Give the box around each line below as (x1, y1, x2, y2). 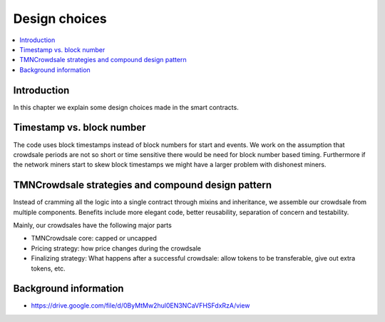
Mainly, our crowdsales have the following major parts (13, 221, 173, 229)
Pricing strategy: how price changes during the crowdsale (31, 243, 201, 253)
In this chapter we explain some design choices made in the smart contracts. (13, 103, 239, 111)
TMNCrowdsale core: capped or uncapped (31, 234, 157, 243)
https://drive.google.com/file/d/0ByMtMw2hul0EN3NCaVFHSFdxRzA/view (31, 301, 250, 310)
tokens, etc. (31, 264, 66, 273)
